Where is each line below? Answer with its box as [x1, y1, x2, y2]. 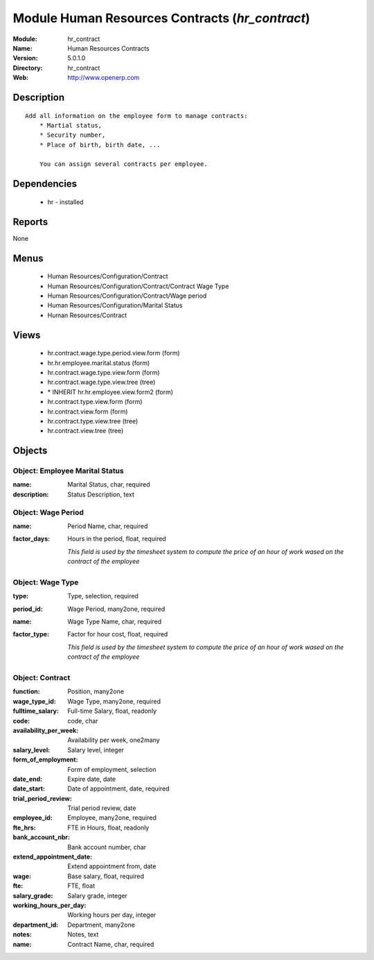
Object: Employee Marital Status [12, 466, 124, 475]
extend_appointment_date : [12, 852, 93, 861]
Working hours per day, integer [67, 911, 157, 919]
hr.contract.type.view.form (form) [47, 398, 143, 406]
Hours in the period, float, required [67, 534, 166, 543]
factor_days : [12, 534, 51, 543]
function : [12, 687, 41, 696]
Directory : [12, 63, 43, 72]
